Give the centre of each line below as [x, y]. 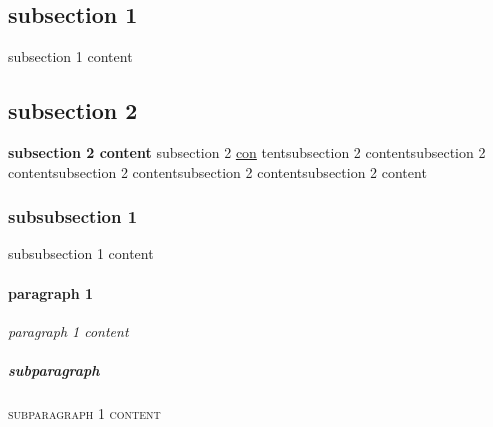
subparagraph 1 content [84, 412]
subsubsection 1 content [81, 253]
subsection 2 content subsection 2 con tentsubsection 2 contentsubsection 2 [247, 152]
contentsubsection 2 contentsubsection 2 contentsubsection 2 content [217, 171]
